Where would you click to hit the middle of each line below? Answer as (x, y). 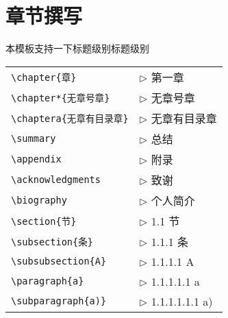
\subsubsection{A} (59, 261)
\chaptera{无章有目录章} (70, 118)
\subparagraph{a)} (59, 301)
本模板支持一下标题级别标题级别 (77, 48)
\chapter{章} (44, 77)
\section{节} (44, 221)
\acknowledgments (56, 179)
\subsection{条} (52, 242)
